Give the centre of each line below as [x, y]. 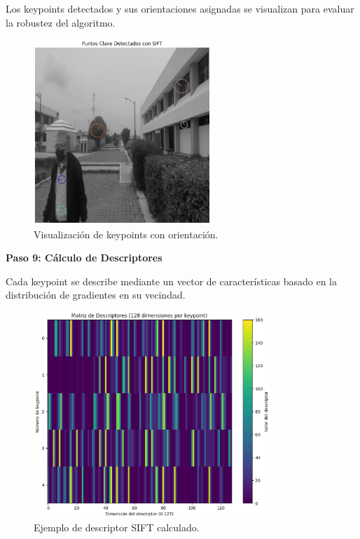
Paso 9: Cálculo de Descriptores [84, 258]
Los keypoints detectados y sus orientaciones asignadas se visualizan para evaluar [180, 8]
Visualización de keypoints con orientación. [126, 234]
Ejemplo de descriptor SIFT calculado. [117, 527]
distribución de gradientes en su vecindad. [96, 295]
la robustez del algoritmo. [61, 22]
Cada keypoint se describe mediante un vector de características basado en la [171, 281]
